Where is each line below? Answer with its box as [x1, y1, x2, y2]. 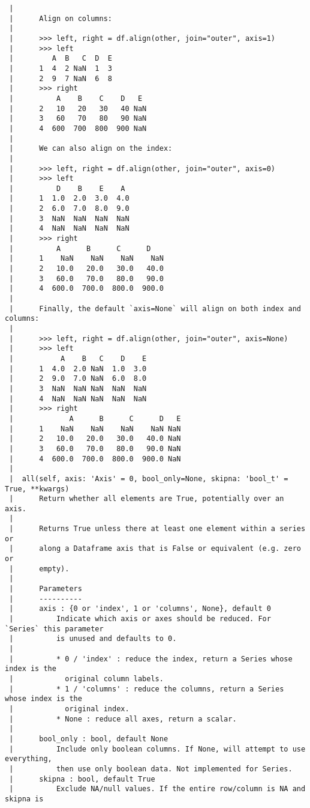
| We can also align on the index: [9, 144, 173, 153]
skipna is [5, 794, 44, 803]
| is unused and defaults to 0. [9, 634, 177, 643]
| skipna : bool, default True [9, 774, 155, 783]
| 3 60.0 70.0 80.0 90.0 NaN [9, 444, 181, 453]
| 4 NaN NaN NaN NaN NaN [9, 394, 147, 403]
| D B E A [9, 184, 125, 193]
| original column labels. [9, 674, 164, 683]
